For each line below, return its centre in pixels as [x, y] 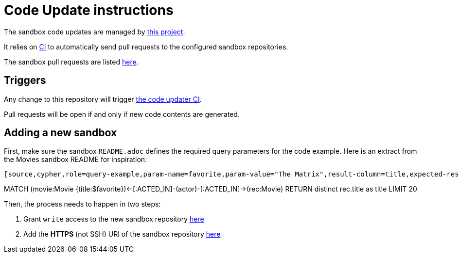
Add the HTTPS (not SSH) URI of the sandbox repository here [122, 234]
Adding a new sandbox [61, 133]
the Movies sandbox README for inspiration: [76, 160]
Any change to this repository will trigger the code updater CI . [103, 99]
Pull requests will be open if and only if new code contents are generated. [122, 114]
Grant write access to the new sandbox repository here [114, 219]
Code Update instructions [89, 10]
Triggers [25, 80]
